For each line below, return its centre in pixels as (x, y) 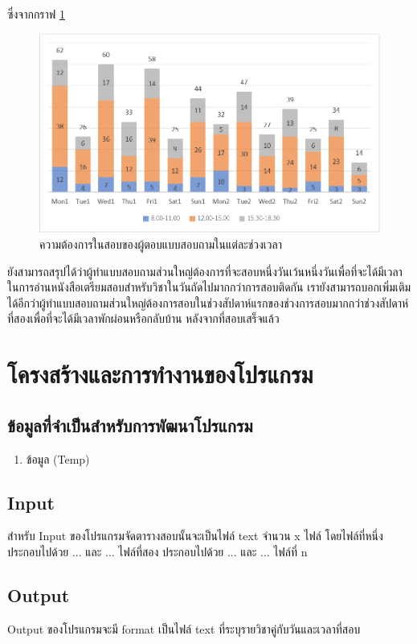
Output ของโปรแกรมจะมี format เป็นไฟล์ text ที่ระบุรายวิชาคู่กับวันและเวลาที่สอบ (184, 628)
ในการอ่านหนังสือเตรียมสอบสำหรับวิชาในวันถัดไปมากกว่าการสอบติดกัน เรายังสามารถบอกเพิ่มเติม (209, 287)
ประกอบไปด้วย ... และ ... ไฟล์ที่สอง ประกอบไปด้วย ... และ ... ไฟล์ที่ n (157, 552)
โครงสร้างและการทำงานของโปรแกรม (160, 374)
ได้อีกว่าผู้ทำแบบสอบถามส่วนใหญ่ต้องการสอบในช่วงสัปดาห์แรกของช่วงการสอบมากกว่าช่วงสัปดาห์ (208, 302)
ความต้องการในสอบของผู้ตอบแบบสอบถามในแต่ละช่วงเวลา (161, 244)
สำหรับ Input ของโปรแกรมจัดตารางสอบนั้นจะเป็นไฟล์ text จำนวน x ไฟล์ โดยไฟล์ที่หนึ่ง (195, 536)
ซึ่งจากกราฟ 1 (36, 14)
